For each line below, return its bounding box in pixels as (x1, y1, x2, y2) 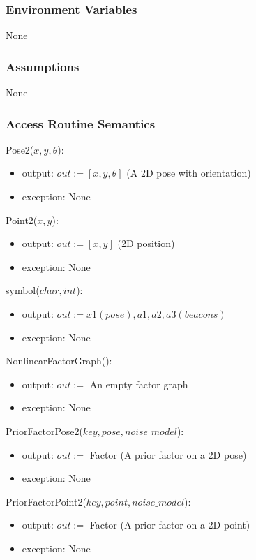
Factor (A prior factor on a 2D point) (89, 517, 250, 532)
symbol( (6, 283, 40, 297)
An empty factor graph (89, 376, 188, 391)
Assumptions (6, 57, 80, 75)
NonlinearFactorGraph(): (6, 353, 112, 368)
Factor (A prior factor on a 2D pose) (89, 447, 247, 462)
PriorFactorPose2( (6, 423, 83, 438)
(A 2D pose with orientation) (126, 165, 251, 180)
